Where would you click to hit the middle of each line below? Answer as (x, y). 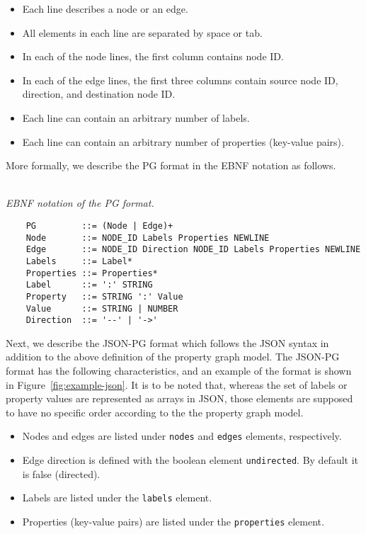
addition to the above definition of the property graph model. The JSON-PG (173, 357)
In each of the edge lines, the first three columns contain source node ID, (180, 80)
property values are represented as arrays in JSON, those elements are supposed (179, 398)
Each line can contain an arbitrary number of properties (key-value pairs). (183, 141)
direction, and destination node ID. (99, 94)
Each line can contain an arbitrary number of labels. (136, 117)
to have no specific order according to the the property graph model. (155, 412)
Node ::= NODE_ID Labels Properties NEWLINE (148, 238)
